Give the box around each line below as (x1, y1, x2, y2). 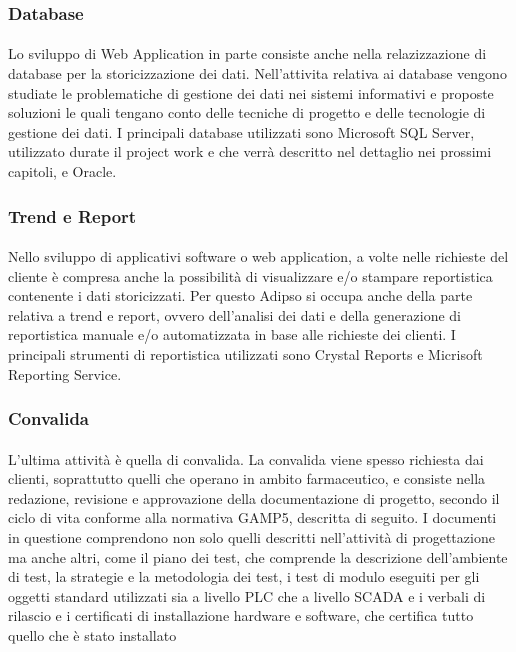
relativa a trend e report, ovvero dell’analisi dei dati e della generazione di (8, 304, 461, 325)
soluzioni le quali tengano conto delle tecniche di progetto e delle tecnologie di (8, 102, 486, 123)
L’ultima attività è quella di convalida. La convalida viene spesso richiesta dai (8, 448, 484, 469)
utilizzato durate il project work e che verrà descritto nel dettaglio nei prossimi (8, 141, 492, 162)
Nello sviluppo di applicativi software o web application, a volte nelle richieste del (8, 246, 509, 267)
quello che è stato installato (8, 624, 177, 645)
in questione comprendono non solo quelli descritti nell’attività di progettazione (8, 527, 495, 547)
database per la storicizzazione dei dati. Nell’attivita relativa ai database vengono (8, 63, 507, 84)
